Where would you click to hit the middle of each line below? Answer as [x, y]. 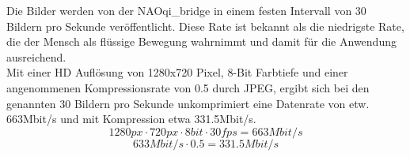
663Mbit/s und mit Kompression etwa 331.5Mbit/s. [131, 119]
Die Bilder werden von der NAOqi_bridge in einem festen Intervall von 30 [186, 10]
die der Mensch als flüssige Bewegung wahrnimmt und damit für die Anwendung [201, 41]
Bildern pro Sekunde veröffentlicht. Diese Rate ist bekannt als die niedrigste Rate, [205, 26]
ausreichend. [36, 56]
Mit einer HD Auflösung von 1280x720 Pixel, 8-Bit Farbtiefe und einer [177, 72]
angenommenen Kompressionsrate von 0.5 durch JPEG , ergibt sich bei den [188, 87]
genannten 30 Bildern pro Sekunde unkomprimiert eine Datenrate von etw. [188, 103]
